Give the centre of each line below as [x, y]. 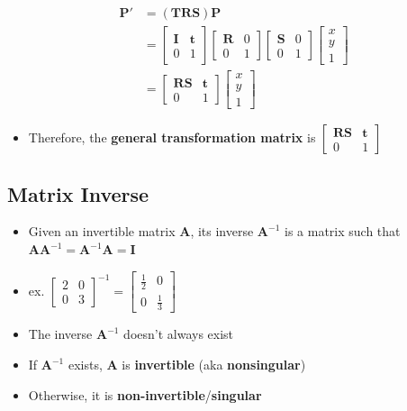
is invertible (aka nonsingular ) [214, 365]
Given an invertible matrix [102, 231]
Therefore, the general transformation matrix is [172, 137]
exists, [85, 365]
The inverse [60, 334]
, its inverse [222, 231]
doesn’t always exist [179, 334]
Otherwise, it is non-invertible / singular [145, 394]
